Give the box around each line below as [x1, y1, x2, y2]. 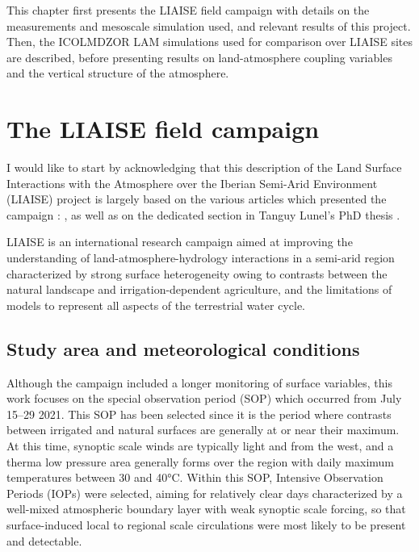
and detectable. [6, 532, 82, 549]
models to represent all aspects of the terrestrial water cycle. [6, 296, 306, 313]
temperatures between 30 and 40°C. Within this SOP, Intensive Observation [6, 469, 383, 486]
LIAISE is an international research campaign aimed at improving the [6, 233, 353, 250]
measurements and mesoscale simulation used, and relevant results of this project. [6, 17, 411, 34]
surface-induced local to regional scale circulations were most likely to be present [6, 516, 406, 533]
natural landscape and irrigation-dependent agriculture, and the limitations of [6, 281, 392, 298]
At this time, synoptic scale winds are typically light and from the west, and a [6, 437, 394, 454]
